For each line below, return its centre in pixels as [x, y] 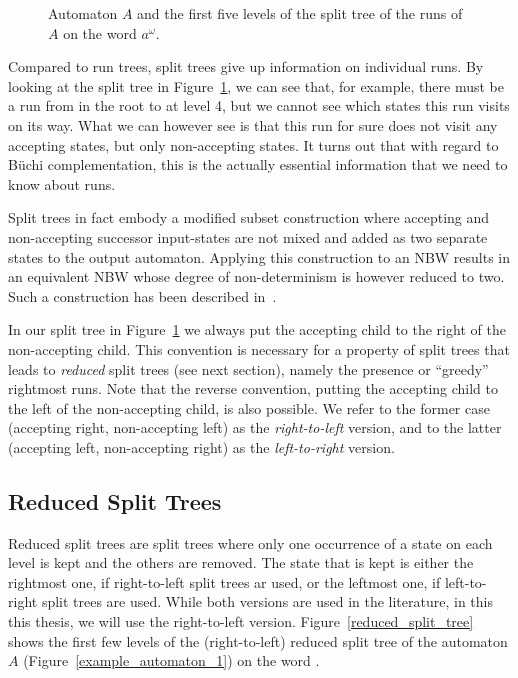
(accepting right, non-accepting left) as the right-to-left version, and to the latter [255, 427]
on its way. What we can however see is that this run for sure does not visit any [253, 124]
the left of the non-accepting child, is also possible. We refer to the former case [249, 407]
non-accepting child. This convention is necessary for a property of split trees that [259, 348]
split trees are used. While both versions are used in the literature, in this [267, 601]
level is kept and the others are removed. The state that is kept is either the [241, 562]
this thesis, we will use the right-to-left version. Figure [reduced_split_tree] [241, 621]
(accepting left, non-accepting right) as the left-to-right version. [201, 446]
